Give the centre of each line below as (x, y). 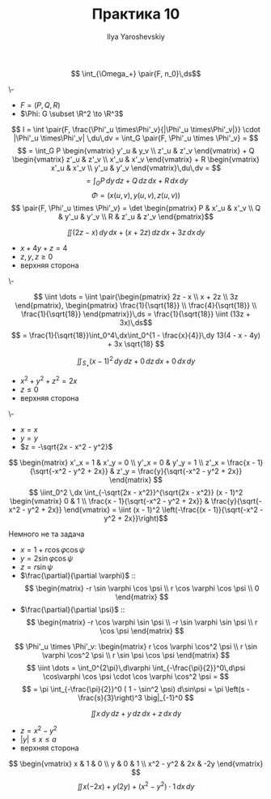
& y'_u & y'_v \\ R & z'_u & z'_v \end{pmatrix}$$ (136, 217)
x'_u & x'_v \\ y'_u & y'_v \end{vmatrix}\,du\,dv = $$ (136, 168)
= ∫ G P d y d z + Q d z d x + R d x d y (137, 181)
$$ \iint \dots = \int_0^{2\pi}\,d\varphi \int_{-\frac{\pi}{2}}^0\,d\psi (136, 668)
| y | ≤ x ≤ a (38, 739)
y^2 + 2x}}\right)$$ (136, 518)
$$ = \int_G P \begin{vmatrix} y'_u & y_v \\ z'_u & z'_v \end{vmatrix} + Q (136, 150)
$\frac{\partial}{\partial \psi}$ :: (72, 610)
